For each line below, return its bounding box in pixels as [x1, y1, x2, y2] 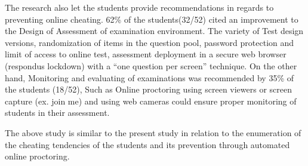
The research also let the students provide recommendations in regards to [5, 1, 274, 13]
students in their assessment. [5, 106, 110, 119]
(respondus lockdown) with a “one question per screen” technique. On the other [5, 59, 297, 72]
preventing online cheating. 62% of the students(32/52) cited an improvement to [5, 13, 298, 25]
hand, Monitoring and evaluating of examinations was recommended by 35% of [5, 71, 294, 84]
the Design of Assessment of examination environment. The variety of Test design [5, 24, 304, 37]
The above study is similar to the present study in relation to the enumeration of [5, 126, 301, 139]
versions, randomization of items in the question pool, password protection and [5, 36, 294, 48]
